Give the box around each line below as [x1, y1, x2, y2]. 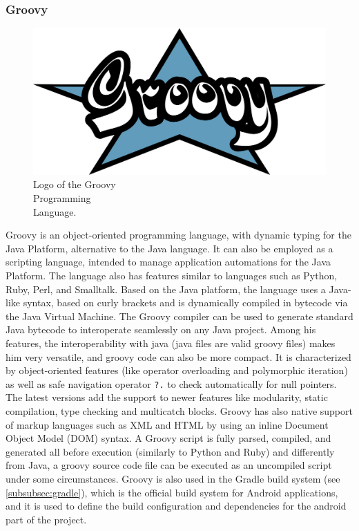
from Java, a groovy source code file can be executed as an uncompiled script [6, 458, 332, 472]
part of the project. [6, 512, 87, 526]
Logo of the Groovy [33, 177, 116, 192]
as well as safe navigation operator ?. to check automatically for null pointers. [6, 376, 337, 391]
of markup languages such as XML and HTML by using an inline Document [6, 417, 329, 431]
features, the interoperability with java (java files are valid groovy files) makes [6, 335, 336, 350]
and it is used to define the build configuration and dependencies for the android [6, 499, 347, 513]
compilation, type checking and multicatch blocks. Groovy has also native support [6, 403, 353, 418]
